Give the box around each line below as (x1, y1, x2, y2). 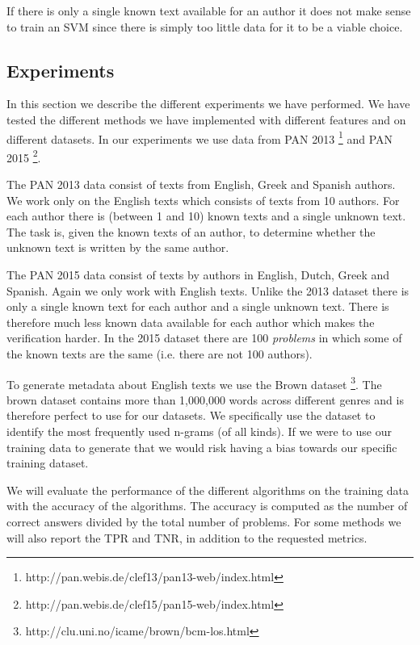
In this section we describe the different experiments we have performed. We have (6, 95, 410, 112)
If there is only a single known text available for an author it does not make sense (6, 2, 411, 19)
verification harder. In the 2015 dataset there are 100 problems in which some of (6, 329, 402, 346)
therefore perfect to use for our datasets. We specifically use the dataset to (6, 407, 376, 424)
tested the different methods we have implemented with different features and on (6, 111, 406, 128)
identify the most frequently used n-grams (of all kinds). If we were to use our (6, 423, 392, 440)
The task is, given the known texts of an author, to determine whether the (6, 223, 376, 240)
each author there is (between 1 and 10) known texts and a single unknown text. (6, 207, 406, 224)
